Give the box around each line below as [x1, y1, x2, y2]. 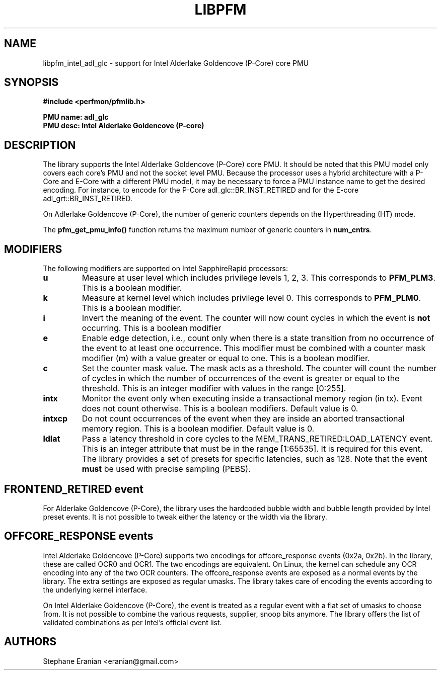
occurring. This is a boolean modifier [82, 323, 222, 333]
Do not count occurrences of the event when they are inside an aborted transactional [82, 413, 405, 424]
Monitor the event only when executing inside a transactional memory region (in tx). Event [82, 393, 423, 404]
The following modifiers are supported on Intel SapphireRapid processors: [43, 264, 288, 273]
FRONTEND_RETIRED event [4, 482, 143, 495]
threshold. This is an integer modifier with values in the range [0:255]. [82, 383, 346, 394]
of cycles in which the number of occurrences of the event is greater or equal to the [82, 373, 400, 384]
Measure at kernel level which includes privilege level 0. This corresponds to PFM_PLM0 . [82, 293, 421, 303]
